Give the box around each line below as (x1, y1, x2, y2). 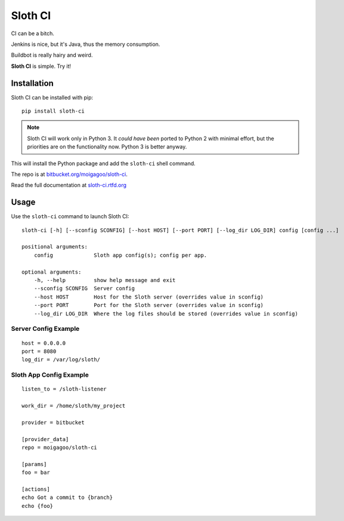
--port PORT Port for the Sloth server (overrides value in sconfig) (33, 302, 264, 309)
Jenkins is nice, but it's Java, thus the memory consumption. (11, 41, 160, 48)
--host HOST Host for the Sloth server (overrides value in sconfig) (33, 293, 264, 300)
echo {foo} (21, 503, 54, 509)
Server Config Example (11, 325, 80, 333)
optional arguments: (21, 268, 82, 275)
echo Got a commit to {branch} (21, 494, 113, 501)
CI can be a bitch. (11, 30, 55, 37)
